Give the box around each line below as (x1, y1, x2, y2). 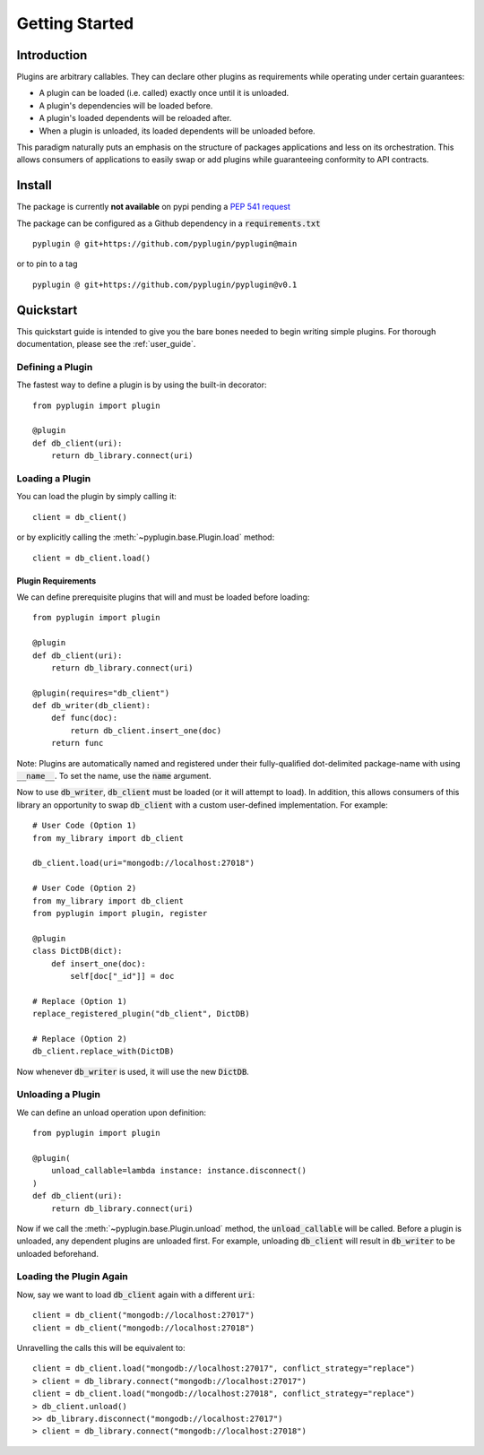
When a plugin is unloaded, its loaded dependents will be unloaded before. (39, 126, 315, 136)
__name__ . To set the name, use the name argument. (16, 771, 212, 782)
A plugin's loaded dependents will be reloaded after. (39, 113, 232, 124)
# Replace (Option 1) (32, 996, 127, 1006)
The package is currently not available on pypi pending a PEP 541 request (16, 202, 291, 212)
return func (50, 738, 104, 749)
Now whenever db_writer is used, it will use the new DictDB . (16, 1066, 250, 1077)
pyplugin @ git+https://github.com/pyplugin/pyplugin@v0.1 (32, 279, 298, 290)
